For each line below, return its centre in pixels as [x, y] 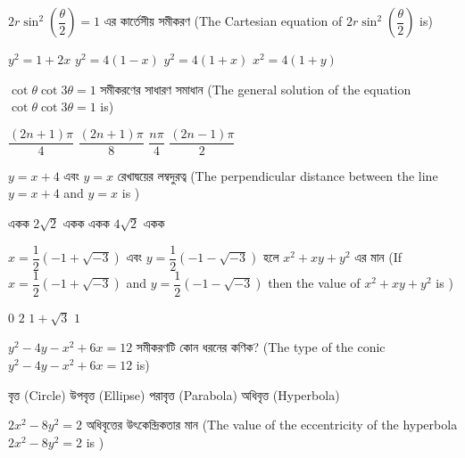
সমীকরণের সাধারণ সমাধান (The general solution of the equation [256, 89]
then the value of [314, 283]
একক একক [86, 223]
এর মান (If [378, 257]
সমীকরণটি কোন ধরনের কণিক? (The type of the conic [261, 347]
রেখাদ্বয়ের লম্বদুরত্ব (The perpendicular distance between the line [278, 175]
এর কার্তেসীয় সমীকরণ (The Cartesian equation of [223, 20]
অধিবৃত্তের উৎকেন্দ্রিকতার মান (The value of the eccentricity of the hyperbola [272, 425]
